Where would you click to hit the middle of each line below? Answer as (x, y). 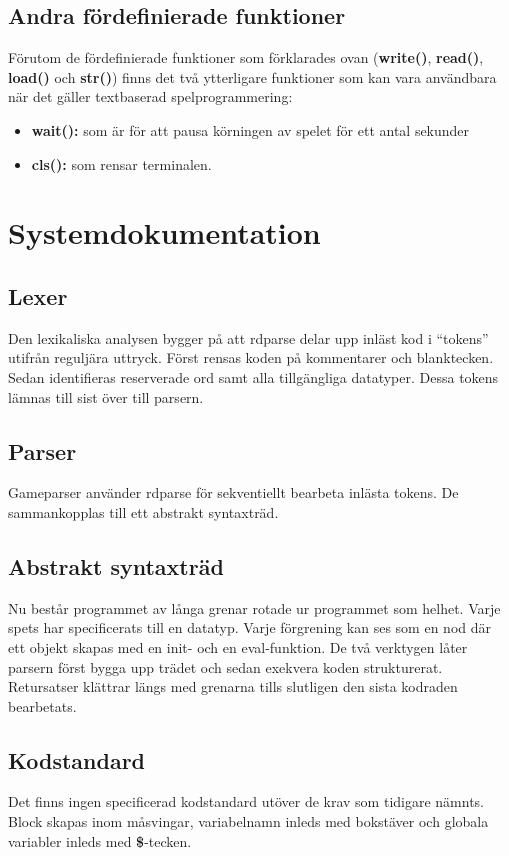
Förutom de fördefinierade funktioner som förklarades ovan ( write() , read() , (246, 57)
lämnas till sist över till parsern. (106, 396)
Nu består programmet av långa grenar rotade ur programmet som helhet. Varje (254, 607)
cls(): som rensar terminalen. (121, 163)
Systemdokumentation (164, 232)
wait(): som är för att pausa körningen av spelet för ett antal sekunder (250, 129)
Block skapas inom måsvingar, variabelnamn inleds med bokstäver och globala (248, 821)
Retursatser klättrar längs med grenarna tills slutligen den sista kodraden (233, 686)
